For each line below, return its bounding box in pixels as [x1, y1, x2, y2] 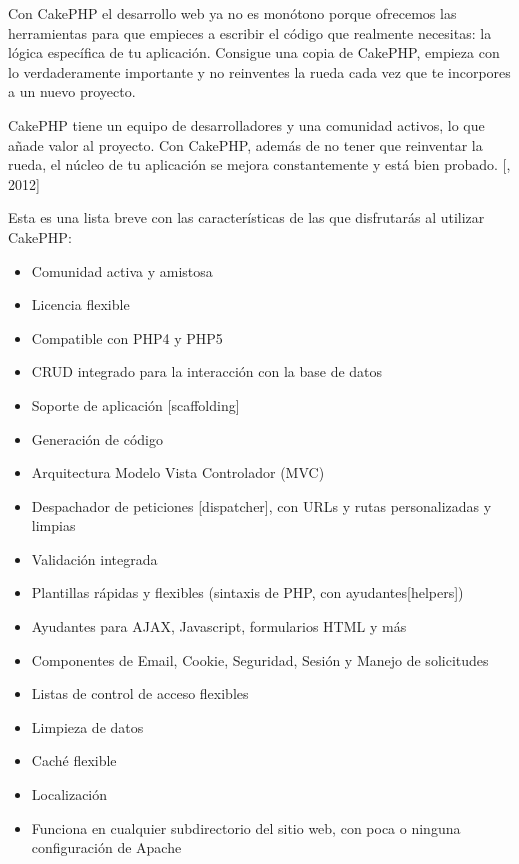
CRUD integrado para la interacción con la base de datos [31, 361, 383, 382]
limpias [31, 515, 76, 536]
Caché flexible [31, 750, 117, 771]
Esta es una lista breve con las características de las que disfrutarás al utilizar [8, 207, 485, 228]
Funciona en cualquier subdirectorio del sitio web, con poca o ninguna [31, 817, 461, 838]
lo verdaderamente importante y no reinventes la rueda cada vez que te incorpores [8, 61, 511, 82]
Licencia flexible [31, 294, 130, 315]
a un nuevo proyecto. [8, 81, 136, 102]
